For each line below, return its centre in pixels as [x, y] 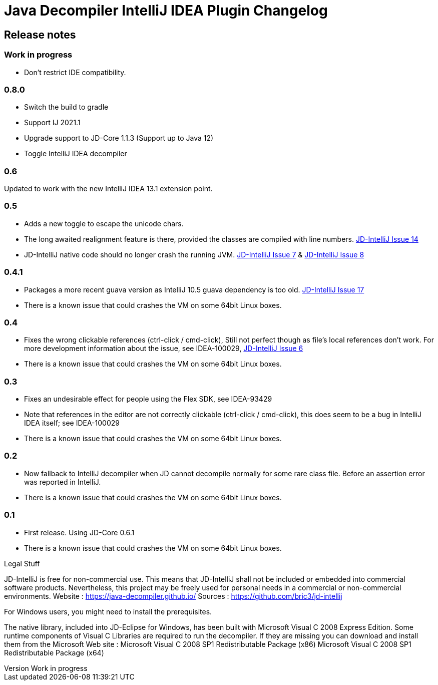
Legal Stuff [22, 563]
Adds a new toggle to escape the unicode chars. [104, 223]
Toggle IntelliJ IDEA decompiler [76, 154]
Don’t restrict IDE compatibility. [75, 72]
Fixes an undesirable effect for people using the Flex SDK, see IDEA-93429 [148, 399]
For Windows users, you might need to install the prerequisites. [108, 611]
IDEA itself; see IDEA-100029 [72, 423]
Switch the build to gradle [66, 107]
